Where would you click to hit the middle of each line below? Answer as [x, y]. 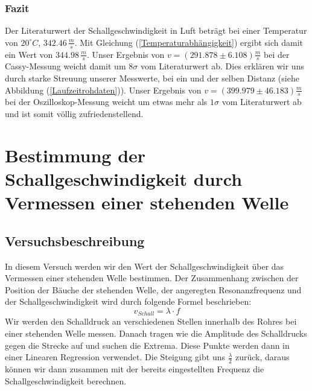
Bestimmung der [75, 155]
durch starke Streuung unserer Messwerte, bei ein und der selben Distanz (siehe [152, 78]
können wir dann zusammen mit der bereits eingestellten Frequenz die [135, 369]
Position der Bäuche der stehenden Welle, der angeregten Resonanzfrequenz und [153, 289]
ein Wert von [29, 54]
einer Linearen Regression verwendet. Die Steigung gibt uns [115, 357]
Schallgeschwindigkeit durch [124, 179]
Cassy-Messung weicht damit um [65, 66]
